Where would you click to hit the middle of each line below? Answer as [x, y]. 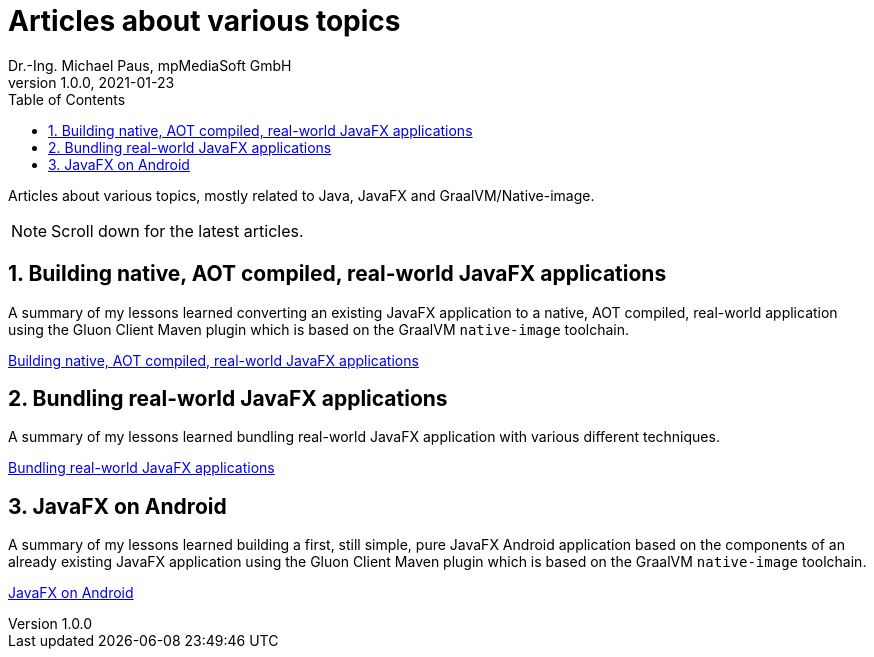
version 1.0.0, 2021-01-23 [91, 82]
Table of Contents [67, 99]
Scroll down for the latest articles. [177, 230]
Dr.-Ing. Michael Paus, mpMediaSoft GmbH [150, 65]
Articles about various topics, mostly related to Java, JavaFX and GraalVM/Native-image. [301, 195]
